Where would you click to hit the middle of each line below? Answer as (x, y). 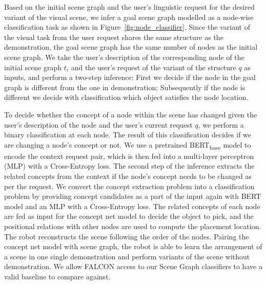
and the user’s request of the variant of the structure (153, 67)
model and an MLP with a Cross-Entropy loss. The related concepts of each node (132, 206)
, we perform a (221, 124)
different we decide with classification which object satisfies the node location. (126, 97)
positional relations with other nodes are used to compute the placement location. (133, 226)
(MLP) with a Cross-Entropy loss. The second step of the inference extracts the (129, 166)
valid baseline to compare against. (57, 276)
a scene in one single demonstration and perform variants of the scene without (127, 256)
